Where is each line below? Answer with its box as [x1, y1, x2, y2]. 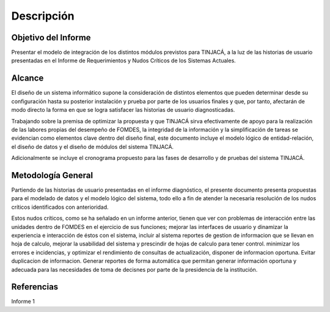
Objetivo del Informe [11, 32, 91, 43]
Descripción [11, 9, 75, 23]
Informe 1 [11, 298, 35, 305]
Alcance [11, 73, 44, 84]
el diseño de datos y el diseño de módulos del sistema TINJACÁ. [11, 143, 174, 150]
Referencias [11, 281, 59, 292]
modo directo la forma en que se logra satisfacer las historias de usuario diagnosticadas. [11, 106, 235, 114]
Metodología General [11, 170, 94, 180]
